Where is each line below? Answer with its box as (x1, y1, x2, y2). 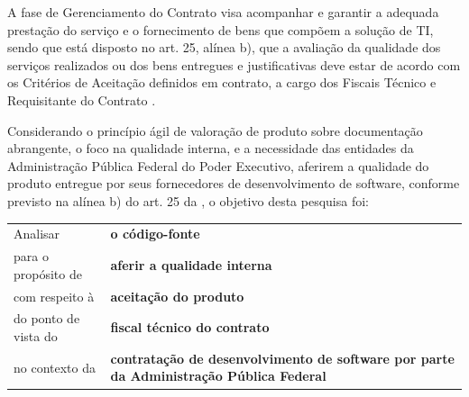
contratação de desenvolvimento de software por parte (110, 348, 455, 367)
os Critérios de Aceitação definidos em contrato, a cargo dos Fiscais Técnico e (7, 73, 437, 92)
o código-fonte (110, 224, 200, 243)
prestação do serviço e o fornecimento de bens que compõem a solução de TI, (7, 20, 434, 39)
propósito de (14, 264, 82, 283)
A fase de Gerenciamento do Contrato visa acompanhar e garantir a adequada (7, 3, 439, 21)
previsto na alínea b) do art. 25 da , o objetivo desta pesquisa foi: (7, 191, 369, 210)
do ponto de (14, 309, 80, 328)
